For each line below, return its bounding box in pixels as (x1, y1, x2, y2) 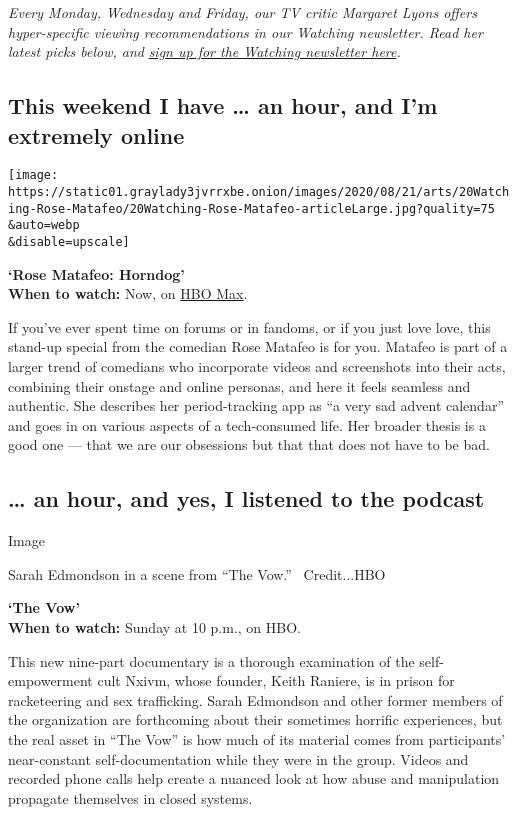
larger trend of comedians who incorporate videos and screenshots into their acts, (8, 356, 506, 377)
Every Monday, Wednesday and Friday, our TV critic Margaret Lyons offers (8, 2, 477, 22)
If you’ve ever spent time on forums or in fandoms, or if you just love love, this (8, 316, 491, 337)
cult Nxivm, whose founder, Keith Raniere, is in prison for (97, 670, 455, 691)
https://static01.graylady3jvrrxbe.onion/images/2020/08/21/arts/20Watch (8, 185, 510, 200)
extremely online (8, 119, 185, 150)
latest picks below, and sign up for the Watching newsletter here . (8, 41, 401, 62)
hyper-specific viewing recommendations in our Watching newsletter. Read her (8, 21, 483, 42)
